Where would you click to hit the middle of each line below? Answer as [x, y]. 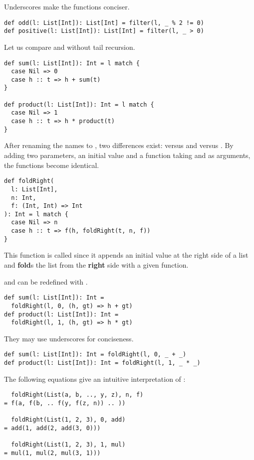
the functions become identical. [52, 165]
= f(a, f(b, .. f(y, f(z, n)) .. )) [65, 403]
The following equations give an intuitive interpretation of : [95, 379]
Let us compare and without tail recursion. [70, 47]
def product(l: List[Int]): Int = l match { [79, 104]
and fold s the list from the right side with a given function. [96, 265]
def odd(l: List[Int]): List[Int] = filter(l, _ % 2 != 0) [104, 23]
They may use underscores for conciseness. [69, 338]
